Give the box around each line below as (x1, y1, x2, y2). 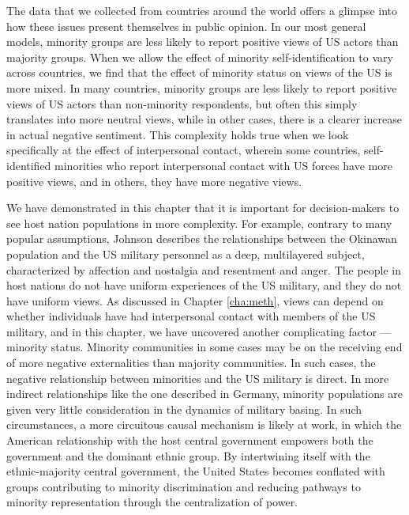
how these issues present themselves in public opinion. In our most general (6, 17, 366, 34)
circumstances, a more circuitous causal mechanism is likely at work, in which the (6, 416, 402, 433)
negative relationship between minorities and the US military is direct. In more (6, 369, 389, 386)
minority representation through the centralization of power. (6, 494, 298, 510)
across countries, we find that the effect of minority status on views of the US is (6, 64, 392, 81)
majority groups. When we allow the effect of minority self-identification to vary (6, 48, 393, 65)
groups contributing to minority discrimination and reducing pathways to (6, 478, 361, 494)
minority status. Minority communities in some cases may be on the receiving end (6, 339, 403, 355)
